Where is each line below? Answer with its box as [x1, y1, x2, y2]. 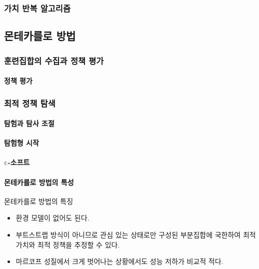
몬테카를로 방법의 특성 [4, 176, 74, 187]
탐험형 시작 [4, 137, 39, 148]
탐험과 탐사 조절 [4, 118, 54, 128]
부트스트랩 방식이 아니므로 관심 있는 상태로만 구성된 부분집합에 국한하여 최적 [15, 229, 256, 240]
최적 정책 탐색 [4, 96, 55, 109]
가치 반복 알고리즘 [4, 1, 70, 14]
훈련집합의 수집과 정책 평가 [4, 54, 104, 66]
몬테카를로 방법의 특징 [4, 195, 73, 206]
